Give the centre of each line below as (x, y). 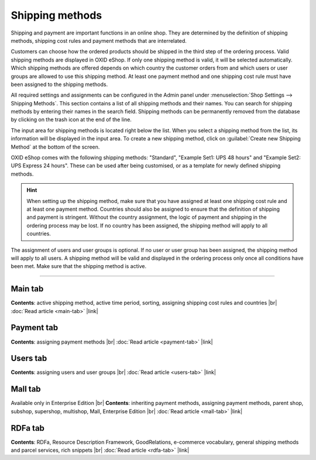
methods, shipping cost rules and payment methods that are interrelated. (99, 40)
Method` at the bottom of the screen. (55, 147)
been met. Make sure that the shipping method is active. (78, 266)
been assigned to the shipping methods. (59, 84)
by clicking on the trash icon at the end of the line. (71, 119)
